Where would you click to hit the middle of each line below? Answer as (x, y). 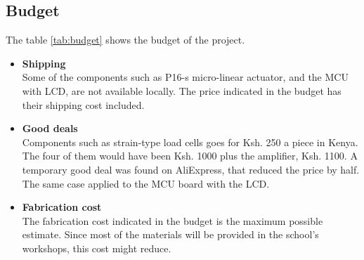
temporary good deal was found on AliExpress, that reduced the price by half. (191, 169)
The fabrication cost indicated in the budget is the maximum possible (173, 220)
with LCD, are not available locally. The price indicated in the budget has (182, 90)
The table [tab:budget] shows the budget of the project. (125, 40)
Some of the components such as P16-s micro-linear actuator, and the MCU (185, 77)
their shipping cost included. (83, 104)
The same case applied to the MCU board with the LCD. (146, 183)
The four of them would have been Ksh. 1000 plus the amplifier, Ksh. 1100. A (190, 156)
